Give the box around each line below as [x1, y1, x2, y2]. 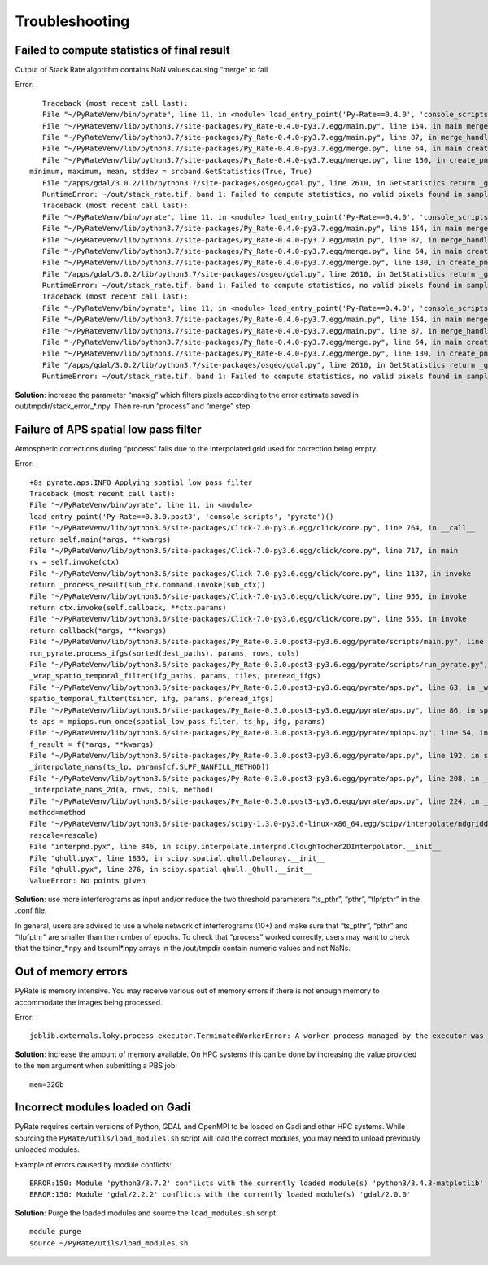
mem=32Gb [29, 1080, 64, 1089]
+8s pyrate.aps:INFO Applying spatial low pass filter [29, 478, 253, 487]
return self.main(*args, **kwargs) [29, 534, 172, 544]
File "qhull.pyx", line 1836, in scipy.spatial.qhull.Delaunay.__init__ [29, 853, 325, 862]
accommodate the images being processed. [15, 997, 163, 1007]
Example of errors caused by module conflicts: [15, 1159, 172, 1169]
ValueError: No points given [29, 876, 146, 886]
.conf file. [15, 905, 47, 915]
